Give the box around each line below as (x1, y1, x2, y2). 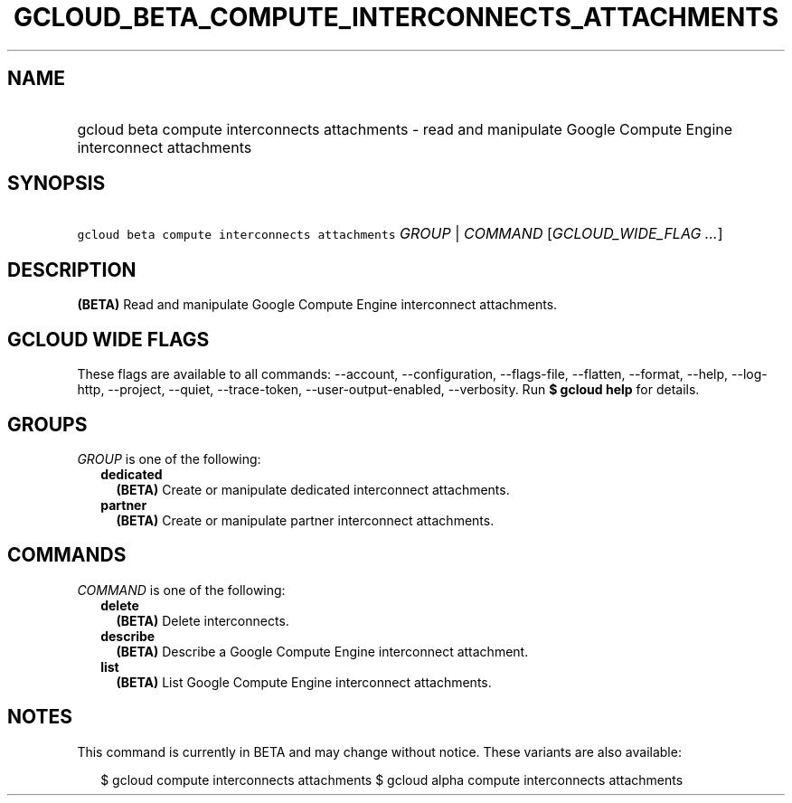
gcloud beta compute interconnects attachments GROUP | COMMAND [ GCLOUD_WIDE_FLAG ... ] (77, 224, 723, 243)
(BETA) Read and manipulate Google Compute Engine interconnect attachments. (77, 297, 558, 313)
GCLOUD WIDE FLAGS (7, 327, 210, 351)
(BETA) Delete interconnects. (116, 612, 289, 628)
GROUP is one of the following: (77, 450, 261, 467)
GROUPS (7, 412, 88, 436)
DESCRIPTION (7, 258, 137, 281)
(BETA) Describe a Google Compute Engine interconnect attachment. (116, 643, 529, 659)
